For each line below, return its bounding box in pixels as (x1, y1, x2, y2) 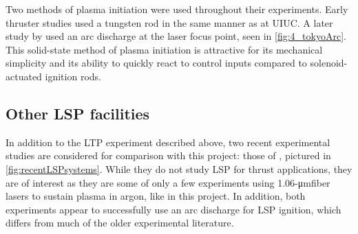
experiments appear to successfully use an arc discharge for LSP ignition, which (6, 202, 341, 216)
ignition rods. (45, 69, 101, 83)
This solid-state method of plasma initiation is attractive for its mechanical (6, 42, 323, 56)
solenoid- (310, 56, 348, 70)
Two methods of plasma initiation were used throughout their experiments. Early (6, 2, 348, 16)
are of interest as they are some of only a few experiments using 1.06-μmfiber (6, 175, 330, 189)
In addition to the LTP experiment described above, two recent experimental (6, 134, 330, 149)
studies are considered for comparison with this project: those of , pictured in (6, 148, 331, 163)
